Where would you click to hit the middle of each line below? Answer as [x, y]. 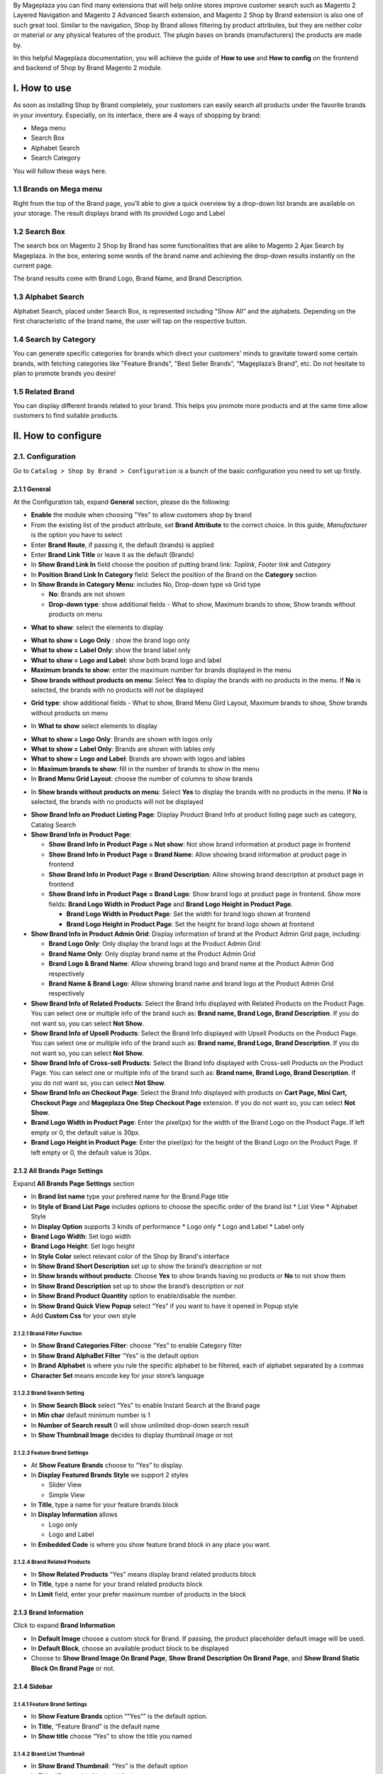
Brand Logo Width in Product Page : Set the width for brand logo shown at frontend [188, 914]
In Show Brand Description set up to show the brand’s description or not [137, 1286]
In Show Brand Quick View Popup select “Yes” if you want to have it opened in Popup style [165, 1306]
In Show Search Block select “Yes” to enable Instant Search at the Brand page [145, 1405]
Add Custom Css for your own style [83, 1316]
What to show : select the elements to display [97, 627]
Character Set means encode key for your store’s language [118, 1375]
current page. [33, 265]
